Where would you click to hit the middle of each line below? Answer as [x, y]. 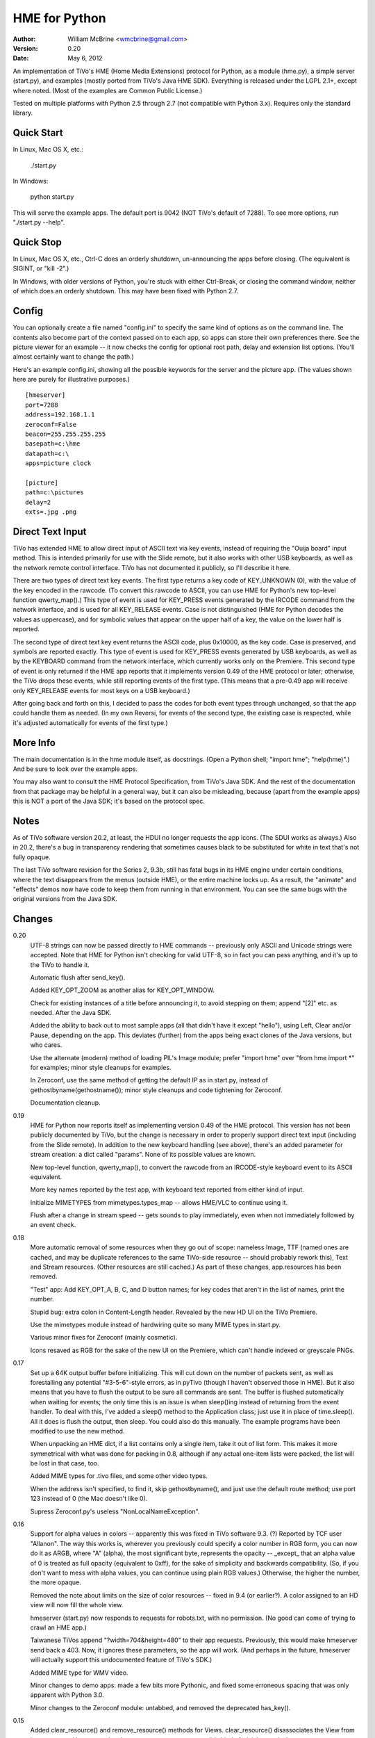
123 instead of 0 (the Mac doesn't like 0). [89, 1499]
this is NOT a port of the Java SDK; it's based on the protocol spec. [109, 801]
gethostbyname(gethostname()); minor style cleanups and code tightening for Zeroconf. [156, 1090]
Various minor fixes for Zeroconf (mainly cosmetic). [104, 1338]
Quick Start [38, 133]
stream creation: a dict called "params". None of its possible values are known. [143, 1155]
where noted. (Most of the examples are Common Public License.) [108, 90]
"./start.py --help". [39, 222]
